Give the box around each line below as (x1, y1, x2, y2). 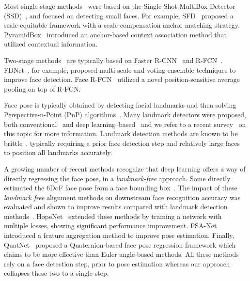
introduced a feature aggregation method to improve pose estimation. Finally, (4, 230, 234, 240)
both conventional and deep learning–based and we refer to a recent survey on (4, 119, 246, 129)
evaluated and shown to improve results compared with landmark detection (4, 202, 228, 212)
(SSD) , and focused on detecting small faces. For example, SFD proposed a (4, 10, 234, 20)
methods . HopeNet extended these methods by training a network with (4, 211, 222, 221)
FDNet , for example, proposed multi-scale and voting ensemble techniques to (4, 64, 236, 75)
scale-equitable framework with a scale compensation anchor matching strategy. (4, 20, 240, 30)
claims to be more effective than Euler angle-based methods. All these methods (4, 249, 239, 259)
